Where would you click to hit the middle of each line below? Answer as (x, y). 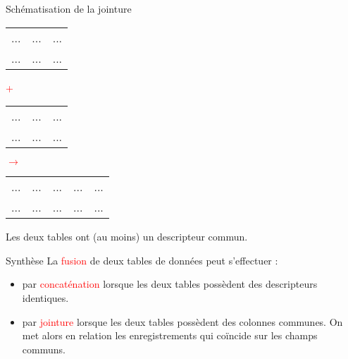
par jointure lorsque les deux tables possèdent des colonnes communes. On (182, 321)
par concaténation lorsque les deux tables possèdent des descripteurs (170, 284)
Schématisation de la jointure (69, 8)
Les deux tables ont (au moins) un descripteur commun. (127, 237)
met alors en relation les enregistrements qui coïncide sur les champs (170, 335)
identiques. (45, 297)
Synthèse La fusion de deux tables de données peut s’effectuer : (142, 260)
